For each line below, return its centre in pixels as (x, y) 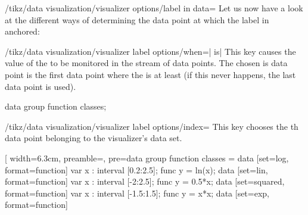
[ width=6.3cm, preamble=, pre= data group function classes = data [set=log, (147, 158)
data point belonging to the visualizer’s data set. (94, 138)
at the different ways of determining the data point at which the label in (137, 19)
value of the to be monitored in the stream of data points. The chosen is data (146, 63)
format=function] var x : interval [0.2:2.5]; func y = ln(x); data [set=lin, (136, 169)
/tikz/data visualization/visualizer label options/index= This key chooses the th (152, 126)
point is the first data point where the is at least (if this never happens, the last (150, 74)
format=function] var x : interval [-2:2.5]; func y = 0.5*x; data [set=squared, (145, 181)
